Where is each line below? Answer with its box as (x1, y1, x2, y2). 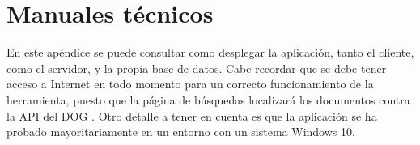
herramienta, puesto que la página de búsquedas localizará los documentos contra (6, 91, 410, 108)
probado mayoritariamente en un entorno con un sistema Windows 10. (6, 123, 355, 140)
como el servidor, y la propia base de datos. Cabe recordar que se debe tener (6, 59, 387, 76)
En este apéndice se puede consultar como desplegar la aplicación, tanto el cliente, (6, 44, 414, 61)
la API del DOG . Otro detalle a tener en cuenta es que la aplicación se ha (6, 107, 377, 124)
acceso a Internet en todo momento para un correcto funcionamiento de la (6, 75, 374, 92)
